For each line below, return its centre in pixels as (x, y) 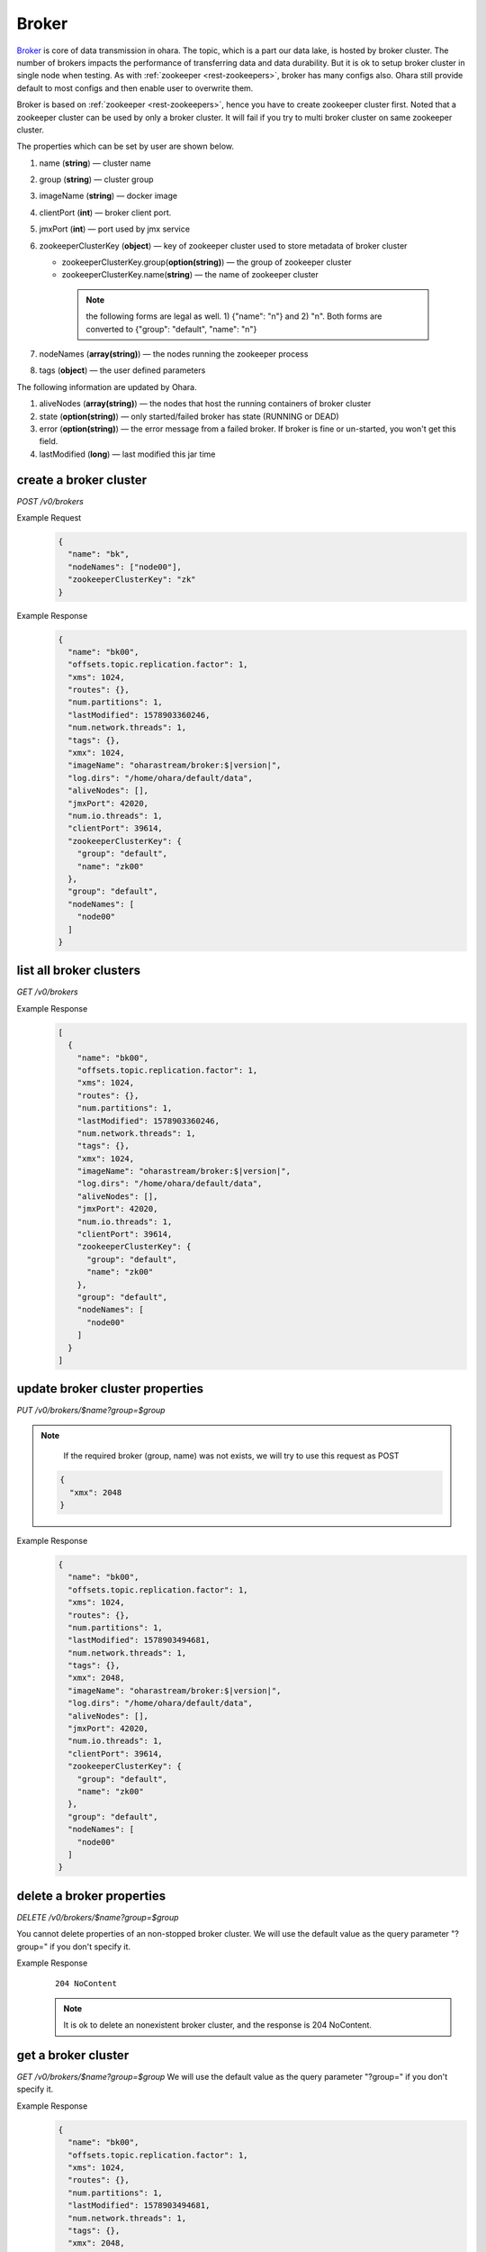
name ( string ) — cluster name (95, 163)
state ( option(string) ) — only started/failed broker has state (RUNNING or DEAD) (189, 416)
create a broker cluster (82, 480)
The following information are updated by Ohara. (107, 386)
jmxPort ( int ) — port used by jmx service (115, 229)
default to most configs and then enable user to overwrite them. (135, 88)
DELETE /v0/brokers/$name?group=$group (98, 1917)
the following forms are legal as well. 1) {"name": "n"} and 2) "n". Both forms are (234, 316)
